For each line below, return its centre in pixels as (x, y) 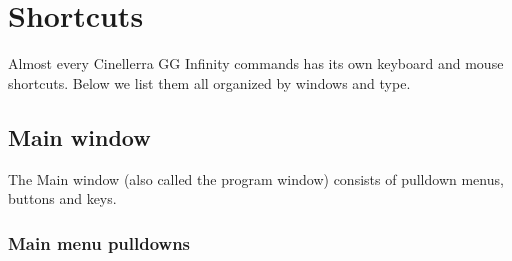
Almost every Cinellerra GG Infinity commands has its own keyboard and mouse (256, 63)
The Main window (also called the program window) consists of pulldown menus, (256, 178)
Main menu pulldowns (99, 242)
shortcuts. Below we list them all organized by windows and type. (209, 82)
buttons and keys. (62, 198)
